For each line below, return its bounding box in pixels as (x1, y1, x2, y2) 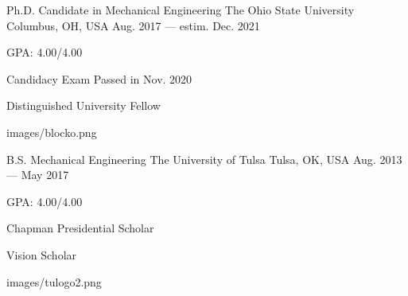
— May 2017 (6, 166, 69, 183)
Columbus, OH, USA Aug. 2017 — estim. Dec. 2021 (6, 17, 260, 33)
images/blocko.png (6, 123, 97, 140)
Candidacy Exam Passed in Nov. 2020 (6, 70, 192, 87)
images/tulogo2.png (6, 273, 102, 290)
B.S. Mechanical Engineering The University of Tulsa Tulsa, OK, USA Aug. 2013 (6, 150, 402, 167)
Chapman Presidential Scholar (6, 220, 154, 236)
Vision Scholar (6, 246, 77, 263)
